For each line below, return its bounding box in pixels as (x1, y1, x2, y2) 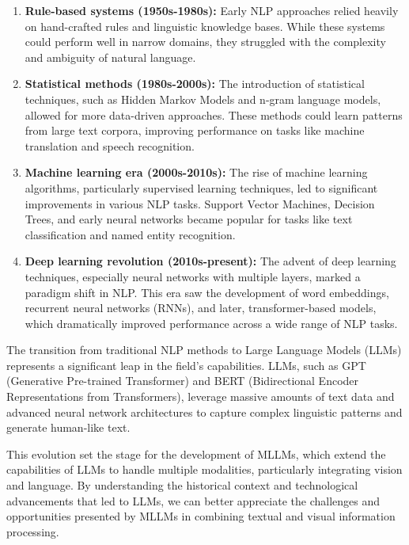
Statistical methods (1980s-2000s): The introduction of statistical (25, 75, 365, 92)
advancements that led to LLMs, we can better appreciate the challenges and (6, 492, 380, 509)
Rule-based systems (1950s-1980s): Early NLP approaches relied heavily (25, 2, 399, 18)
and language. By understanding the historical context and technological (6, 477, 358, 494)
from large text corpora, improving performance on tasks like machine (25, 122, 365, 139)
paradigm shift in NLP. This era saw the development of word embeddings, (25, 284, 389, 300)
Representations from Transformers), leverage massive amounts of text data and (6, 388, 395, 405)
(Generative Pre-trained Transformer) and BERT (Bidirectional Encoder (6, 372, 359, 389)
